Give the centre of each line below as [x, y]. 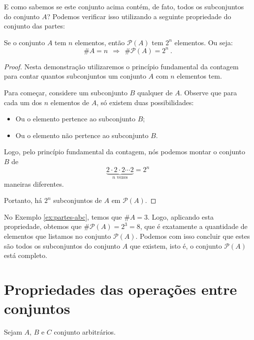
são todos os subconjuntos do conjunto [62, 245]
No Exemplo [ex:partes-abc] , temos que [63, 216]
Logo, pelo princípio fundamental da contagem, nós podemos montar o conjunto [125, 152]
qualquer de [155, 93]
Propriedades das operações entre [121, 289]
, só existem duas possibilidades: [145, 102]
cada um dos [23, 102]
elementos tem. [199, 76]
